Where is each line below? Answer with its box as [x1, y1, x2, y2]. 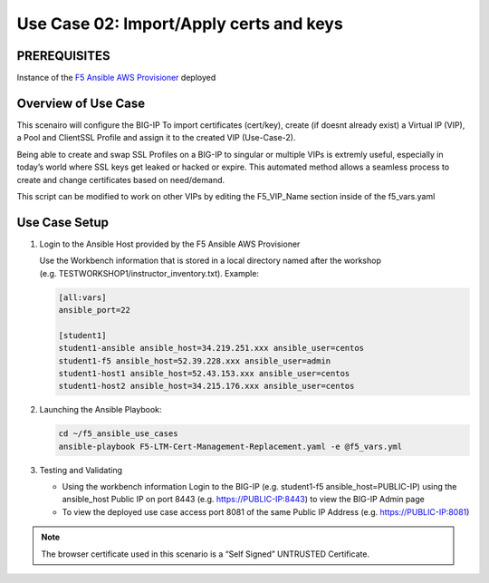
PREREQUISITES [16, 48, 110, 63]
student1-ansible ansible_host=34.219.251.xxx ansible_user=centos [58, 343, 365, 354]
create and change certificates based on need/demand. [16, 174, 225, 185]
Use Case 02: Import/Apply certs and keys [16, 14, 343, 34]
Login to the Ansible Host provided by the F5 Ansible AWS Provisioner [39, 238, 301, 249]
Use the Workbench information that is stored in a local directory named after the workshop [39, 255, 382, 267]
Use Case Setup [16, 214, 109, 230]
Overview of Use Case [16, 95, 145, 111]
